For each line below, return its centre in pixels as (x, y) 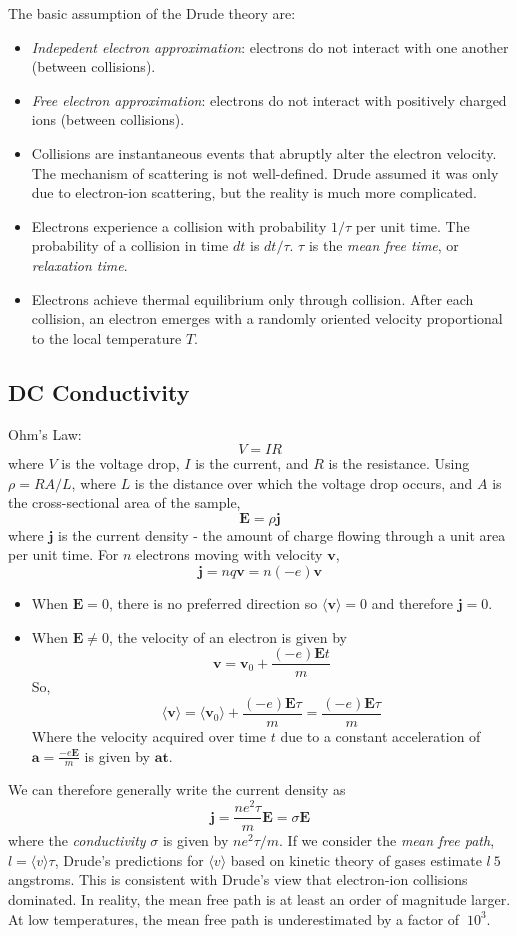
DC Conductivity (99, 391)
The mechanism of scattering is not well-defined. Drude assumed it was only (265, 172)
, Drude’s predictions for (129, 859)
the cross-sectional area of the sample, (124, 502)
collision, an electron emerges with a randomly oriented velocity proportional (267, 318)
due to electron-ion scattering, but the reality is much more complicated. (254, 192)
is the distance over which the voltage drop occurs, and (303, 482)
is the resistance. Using (399, 463)
